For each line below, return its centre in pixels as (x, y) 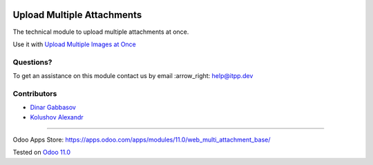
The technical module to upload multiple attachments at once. (101, 32)
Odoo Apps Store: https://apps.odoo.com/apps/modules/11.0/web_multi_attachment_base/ (142, 139)
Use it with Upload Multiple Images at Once (74, 44)
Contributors (35, 93)
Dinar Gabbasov (53, 108)
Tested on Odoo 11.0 (42, 153)
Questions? (32, 62)
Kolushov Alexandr (57, 117)
